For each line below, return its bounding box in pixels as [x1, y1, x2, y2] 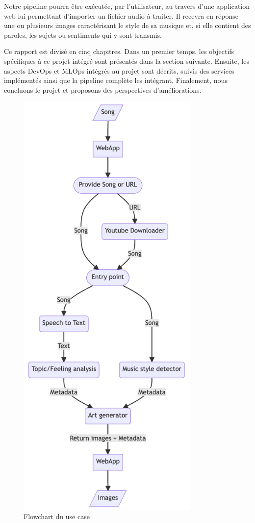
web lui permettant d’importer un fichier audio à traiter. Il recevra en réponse [4, 10, 239, 21]
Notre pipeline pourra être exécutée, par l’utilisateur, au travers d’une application [4, 1, 250, 11]
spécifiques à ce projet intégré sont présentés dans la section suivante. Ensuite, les [4, 55, 249, 66]
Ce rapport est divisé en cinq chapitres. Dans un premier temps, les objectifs [4, 46, 234, 56]
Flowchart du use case [24, 511, 90, 522]
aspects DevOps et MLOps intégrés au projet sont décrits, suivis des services [4, 65, 234, 76]
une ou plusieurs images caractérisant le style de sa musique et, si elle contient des [4, 20, 251, 30]
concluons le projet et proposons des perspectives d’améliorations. [4, 84, 202, 95]
